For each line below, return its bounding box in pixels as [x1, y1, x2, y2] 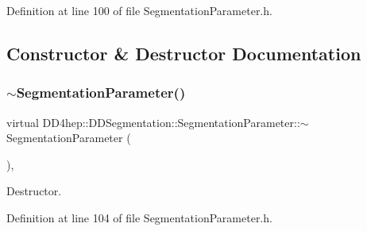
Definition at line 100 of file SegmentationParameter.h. [6, 2, 272, 18]
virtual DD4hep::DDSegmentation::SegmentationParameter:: [6, 114, 300, 130]
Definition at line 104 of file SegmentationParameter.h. [6, 209, 272, 225]
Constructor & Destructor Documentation [6, 40, 361, 65]
